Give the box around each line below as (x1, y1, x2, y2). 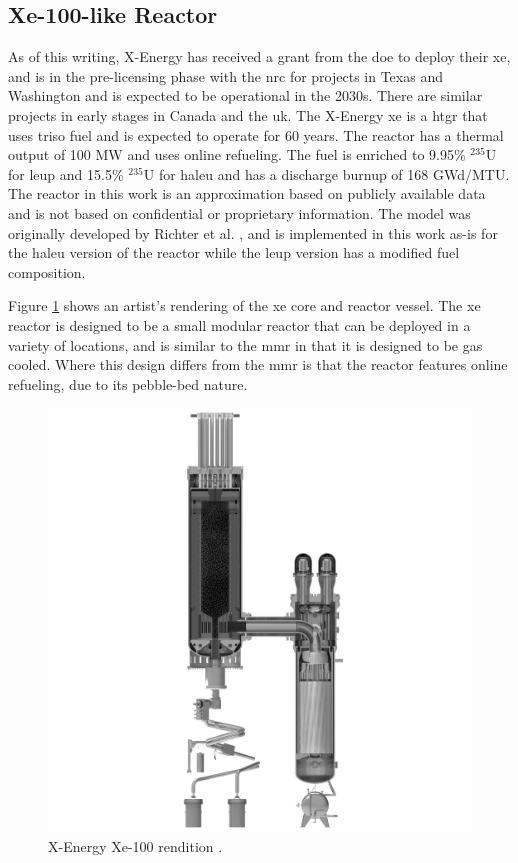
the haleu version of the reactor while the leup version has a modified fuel (8, 242, 460, 263)
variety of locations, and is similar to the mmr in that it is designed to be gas (8, 334, 483, 355)
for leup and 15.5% (8, 163, 124, 184)
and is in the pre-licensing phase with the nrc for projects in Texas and (8, 65, 443, 86)
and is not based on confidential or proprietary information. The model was (8, 202, 471, 223)
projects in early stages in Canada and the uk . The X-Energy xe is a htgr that (8, 104, 488, 125)
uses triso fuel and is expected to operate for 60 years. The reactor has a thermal (8, 124, 504, 145)
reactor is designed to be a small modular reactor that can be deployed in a (8, 314, 471, 335)
